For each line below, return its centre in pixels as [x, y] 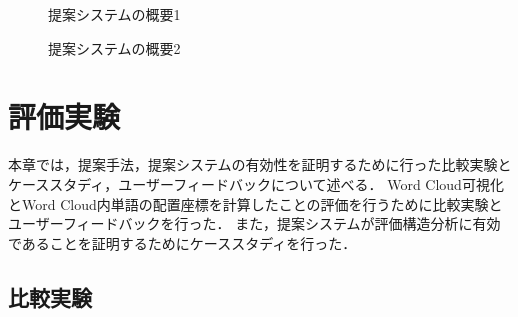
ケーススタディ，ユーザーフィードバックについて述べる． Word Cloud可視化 [256, 183]
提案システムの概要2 [114, 47]
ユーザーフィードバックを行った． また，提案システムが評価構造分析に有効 [254, 223]
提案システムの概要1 [114, 14]
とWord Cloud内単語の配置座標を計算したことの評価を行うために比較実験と [255, 203]
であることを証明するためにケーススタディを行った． [182, 242]
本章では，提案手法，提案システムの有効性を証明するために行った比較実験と [260, 164]
